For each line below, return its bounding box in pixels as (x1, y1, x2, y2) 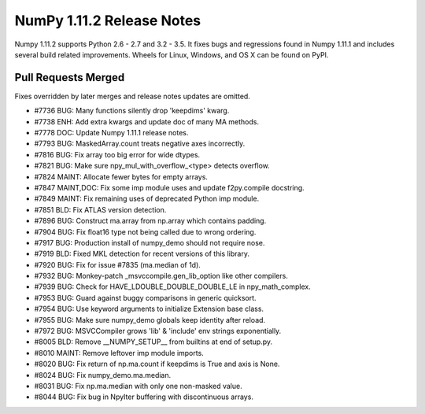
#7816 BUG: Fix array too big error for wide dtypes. (34, 150, 201, 159)
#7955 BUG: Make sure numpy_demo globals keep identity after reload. (34, 315, 266, 324)
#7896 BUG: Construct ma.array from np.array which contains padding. (34, 216, 267, 226)
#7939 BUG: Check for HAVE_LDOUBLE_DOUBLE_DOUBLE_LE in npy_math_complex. (34, 282, 311, 291)
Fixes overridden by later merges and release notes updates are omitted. (14, 91, 251, 101)
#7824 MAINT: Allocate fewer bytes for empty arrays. (34, 172, 209, 181)
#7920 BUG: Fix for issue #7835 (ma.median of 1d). (34, 260, 201, 269)
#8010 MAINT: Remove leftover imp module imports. (34, 348, 204, 357)
